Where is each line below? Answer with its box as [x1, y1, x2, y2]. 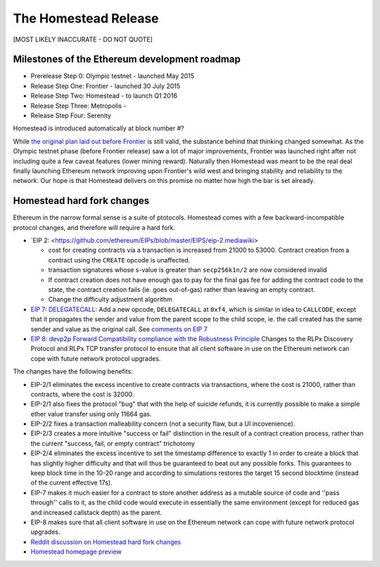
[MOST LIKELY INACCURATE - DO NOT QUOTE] [13, 35, 153, 44]
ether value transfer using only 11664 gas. [30, 409, 152, 418]
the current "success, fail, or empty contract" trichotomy [30, 439, 195, 447]
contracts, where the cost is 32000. [30, 390, 134, 398]
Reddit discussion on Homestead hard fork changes [30, 537, 182, 546]
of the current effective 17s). [30, 478, 113, 487]
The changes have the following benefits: [13, 367, 133, 376]
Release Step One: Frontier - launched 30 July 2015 [30, 82, 181, 90]
